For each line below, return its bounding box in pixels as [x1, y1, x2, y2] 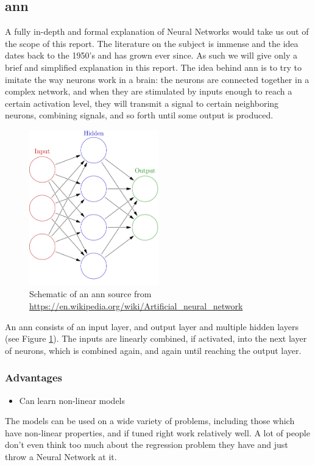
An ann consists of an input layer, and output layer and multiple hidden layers [5, 320, 299, 333]
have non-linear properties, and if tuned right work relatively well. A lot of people [5, 426, 310, 439]
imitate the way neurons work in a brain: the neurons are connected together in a [5, 73, 310, 85]
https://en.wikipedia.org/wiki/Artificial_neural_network [29, 300, 243, 312]
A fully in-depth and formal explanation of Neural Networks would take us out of [5, 25, 309, 38]
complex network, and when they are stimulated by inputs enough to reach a [5, 85, 292, 98]
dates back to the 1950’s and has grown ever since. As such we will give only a [5, 49, 297, 62]
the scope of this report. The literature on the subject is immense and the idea [5, 37, 299, 49]
